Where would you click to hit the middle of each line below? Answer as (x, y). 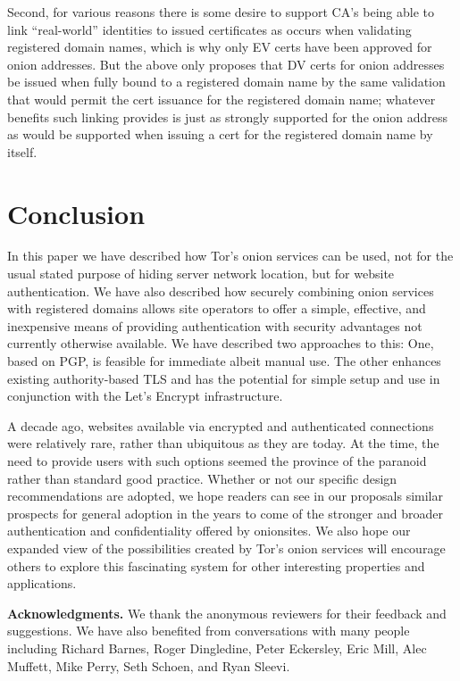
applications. (42, 583)
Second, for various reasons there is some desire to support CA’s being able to (221, 12)
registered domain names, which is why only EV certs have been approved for (220, 47)
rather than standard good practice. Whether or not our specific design (202, 478)
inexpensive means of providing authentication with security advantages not (215, 325)
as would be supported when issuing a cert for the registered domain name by (220, 134)
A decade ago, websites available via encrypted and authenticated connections (221, 425)
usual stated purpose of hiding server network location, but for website (201, 274)
